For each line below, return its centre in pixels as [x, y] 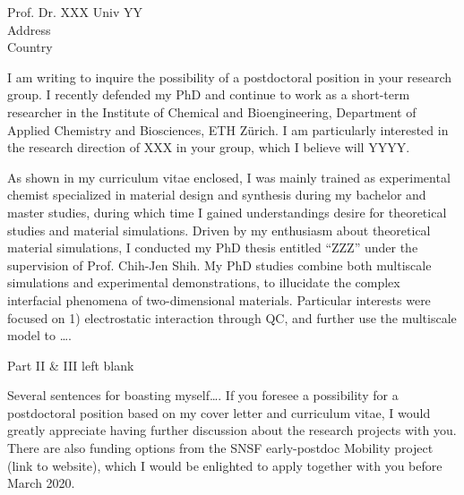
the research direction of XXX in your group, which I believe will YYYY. [209, 147]
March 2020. [41, 483]
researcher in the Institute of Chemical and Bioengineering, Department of [212, 111]
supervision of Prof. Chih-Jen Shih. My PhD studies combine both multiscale [219, 265]
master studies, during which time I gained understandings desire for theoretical [227, 212]
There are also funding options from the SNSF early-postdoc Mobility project [220, 448]
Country [30, 47]
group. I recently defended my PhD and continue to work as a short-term [209, 94]
